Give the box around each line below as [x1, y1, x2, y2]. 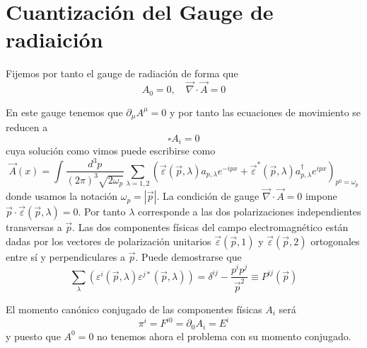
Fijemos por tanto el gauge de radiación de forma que [6, 66, 238, 81]
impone [305, 189, 337, 203]
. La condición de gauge [156, 189, 260, 203]
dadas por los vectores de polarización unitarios [6, 233, 211, 248]
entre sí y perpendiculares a [6, 249, 126, 264]
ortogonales [310, 233, 360, 248]
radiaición [6, 25, 103, 54]
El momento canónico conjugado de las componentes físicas [6, 301, 262, 316]
